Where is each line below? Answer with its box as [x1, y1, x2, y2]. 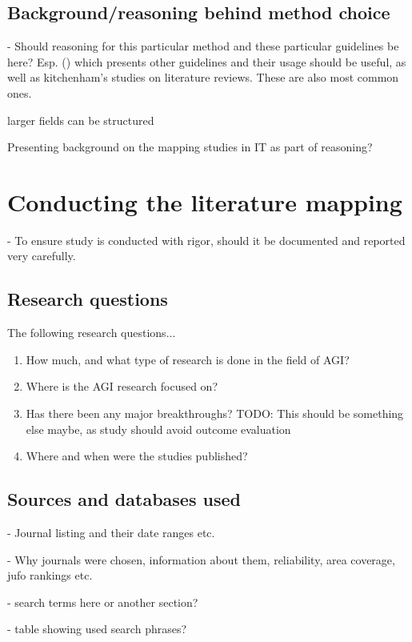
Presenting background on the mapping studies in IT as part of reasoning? [7, 138, 373, 155]
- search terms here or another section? [7, 593, 198, 610]
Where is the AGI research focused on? [26, 378, 218, 395]
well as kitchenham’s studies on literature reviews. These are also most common [7, 69, 399, 86]
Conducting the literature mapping [7, 185, 402, 218]
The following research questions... [7, 324, 176, 341]
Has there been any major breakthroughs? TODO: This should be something [26, 405, 404, 422]
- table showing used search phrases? [7, 620, 187, 637]
